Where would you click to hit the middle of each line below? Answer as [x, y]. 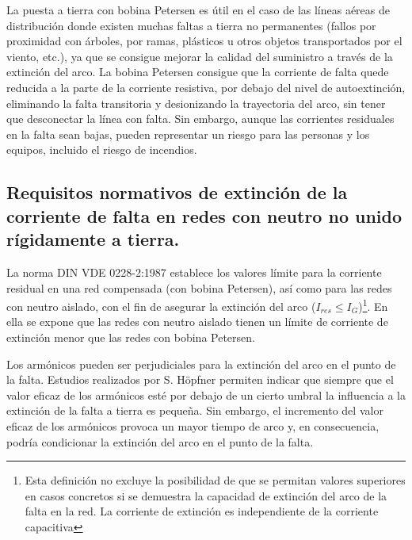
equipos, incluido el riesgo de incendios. [102, 149]
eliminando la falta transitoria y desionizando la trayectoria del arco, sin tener [196, 103]
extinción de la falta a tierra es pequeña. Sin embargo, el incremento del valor [195, 410]
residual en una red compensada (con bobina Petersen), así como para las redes [199, 287]
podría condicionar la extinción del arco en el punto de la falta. [160, 441]
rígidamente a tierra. [93, 239]
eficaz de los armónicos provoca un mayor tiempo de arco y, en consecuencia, [193, 425]
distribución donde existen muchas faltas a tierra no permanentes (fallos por [191, 25]
